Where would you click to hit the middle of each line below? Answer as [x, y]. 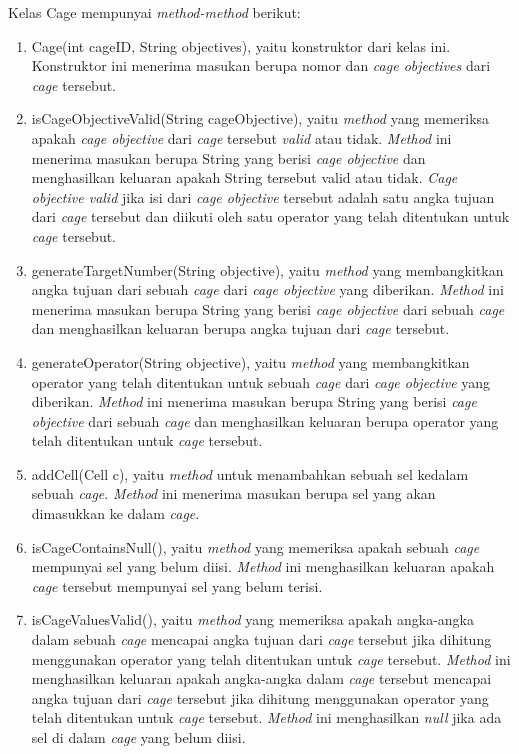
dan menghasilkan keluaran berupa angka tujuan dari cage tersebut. [240, 328]
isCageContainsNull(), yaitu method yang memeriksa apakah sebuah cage [255, 546]
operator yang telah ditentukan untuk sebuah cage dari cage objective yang [261, 381]
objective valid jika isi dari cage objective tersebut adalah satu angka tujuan [263, 196]
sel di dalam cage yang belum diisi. [138, 737]
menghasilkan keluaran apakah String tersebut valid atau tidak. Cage [244, 177]
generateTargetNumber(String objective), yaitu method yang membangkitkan [267, 269]
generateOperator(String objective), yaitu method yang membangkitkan [250, 361]
